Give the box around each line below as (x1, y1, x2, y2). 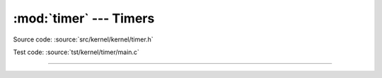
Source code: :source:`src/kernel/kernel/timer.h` (13, 35, 154, 44)
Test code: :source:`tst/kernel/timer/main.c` (13, 48, 139, 56)
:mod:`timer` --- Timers (13, 11, 155, 26)
